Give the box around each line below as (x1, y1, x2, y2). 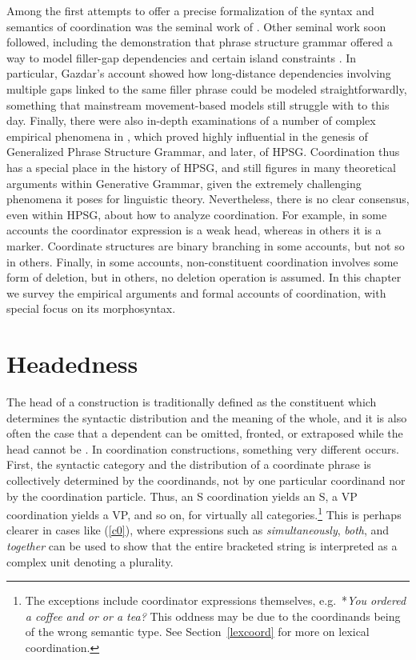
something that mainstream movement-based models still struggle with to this (6, 96, 390, 113)
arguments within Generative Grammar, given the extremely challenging (6, 174, 362, 191)
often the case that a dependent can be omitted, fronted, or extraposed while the (6, 425, 403, 442)
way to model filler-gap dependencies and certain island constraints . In (6, 49, 357, 66)
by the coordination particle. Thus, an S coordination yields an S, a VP (6, 487, 358, 504)
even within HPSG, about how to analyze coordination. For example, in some (6, 206, 387, 222)
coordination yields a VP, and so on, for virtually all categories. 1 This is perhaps (6, 504, 402, 522)
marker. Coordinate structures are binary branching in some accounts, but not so (6, 237, 405, 254)
